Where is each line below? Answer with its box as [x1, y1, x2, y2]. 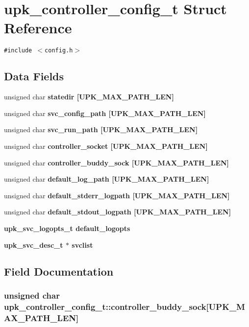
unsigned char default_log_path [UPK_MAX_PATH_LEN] [4, 174, 209, 184]
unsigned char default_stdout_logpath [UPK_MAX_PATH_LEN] [4, 207, 231, 217]
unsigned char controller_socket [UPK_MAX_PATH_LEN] [4, 140, 208, 151]
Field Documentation [4, 263, 114, 279]
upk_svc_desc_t [4, 239, 63, 250]
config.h [45, 47, 73, 54]
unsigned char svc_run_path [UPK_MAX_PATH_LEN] [4, 124, 198, 135]
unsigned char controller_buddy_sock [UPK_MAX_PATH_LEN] [4, 157, 229, 167]
